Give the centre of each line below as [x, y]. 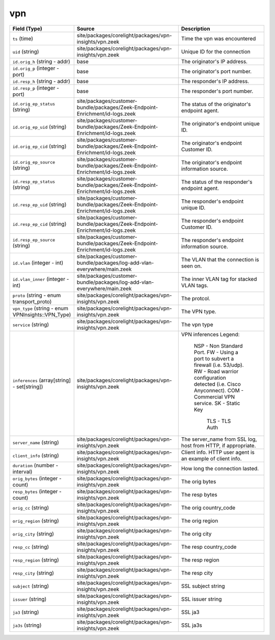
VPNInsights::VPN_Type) [42, 314]
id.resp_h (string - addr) [42, 81]
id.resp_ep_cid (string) [39, 224]
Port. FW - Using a [216, 352]
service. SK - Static [217, 403]
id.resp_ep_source [34, 240]
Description [196, 29]
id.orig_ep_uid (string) [39, 126]
